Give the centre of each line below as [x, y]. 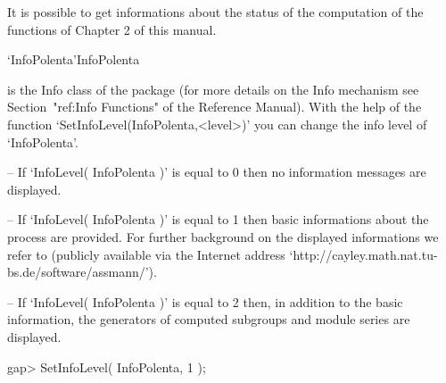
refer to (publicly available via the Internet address [146, 254]
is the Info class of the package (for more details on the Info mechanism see [213, 89]
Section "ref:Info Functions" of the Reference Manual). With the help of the [215, 107]
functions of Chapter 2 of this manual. [112, 29]
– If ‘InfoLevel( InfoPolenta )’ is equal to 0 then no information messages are [217, 172]
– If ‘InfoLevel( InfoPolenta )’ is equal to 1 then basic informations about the [218, 219]
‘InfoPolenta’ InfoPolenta [74, 59]
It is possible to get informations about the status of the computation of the [215, 12]
